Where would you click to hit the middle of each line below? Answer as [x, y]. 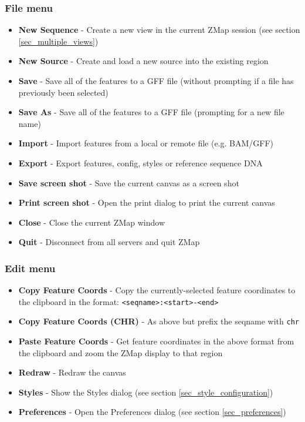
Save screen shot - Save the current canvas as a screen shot [129, 182]
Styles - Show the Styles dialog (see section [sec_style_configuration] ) [146, 392]
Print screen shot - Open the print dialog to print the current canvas [147, 202]
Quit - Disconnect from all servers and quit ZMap [109, 242]
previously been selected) [63, 92]
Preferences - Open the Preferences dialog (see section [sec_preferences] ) [152, 412]
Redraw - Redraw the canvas [72, 372]
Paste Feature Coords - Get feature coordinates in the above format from [156, 341]
